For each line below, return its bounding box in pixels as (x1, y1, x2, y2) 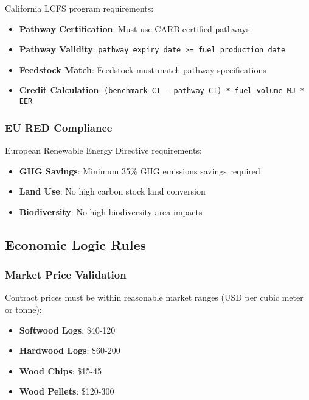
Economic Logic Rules (5, 235, 147, 254)
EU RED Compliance (5, 120, 113, 135)
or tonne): (5, 302, 42, 315)
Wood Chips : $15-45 (19, 364, 102, 377)
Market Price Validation (5, 267, 127, 282)
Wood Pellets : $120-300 (19, 385, 114, 398)
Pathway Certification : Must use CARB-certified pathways (19, 22, 250, 35)
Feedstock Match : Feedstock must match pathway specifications (19, 63, 266, 76)
